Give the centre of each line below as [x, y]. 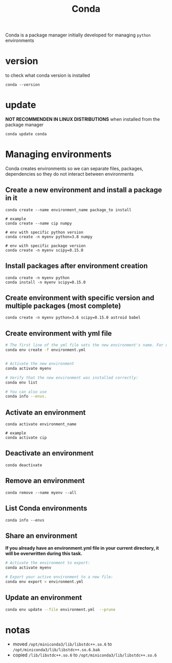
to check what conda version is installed [48, 75]
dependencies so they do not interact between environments [70, 174]
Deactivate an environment [49, 453]
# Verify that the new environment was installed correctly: [72, 378]
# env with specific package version [46, 246]
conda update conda [26, 134]
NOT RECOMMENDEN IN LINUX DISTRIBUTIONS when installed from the [83, 119]
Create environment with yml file [59, 333]
